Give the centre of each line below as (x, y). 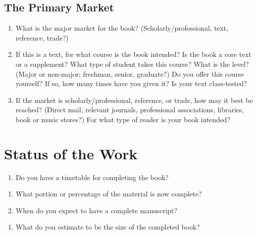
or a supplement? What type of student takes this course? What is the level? (132, 64)
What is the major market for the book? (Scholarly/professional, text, (122, 28)
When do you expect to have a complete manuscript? (96, 210)
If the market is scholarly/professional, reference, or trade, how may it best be (134, 100)
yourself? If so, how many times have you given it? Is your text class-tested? (131, 83)
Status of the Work (71, 153)
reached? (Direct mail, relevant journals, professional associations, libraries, (130, 110)
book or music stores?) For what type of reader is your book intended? (123, 119)
